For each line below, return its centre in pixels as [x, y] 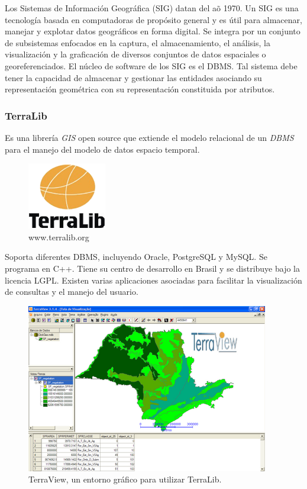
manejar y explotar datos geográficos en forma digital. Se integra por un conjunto [153, 31]
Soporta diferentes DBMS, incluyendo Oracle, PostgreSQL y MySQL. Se [136, 257]
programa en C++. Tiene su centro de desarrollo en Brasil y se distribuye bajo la [152, 268]
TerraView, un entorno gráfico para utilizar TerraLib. [125, 479]
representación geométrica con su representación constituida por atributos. [140, 89]
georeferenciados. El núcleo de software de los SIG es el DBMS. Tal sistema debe [151, 65]
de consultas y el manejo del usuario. [72, 292]
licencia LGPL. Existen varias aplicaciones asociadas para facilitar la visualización [153, 280]
